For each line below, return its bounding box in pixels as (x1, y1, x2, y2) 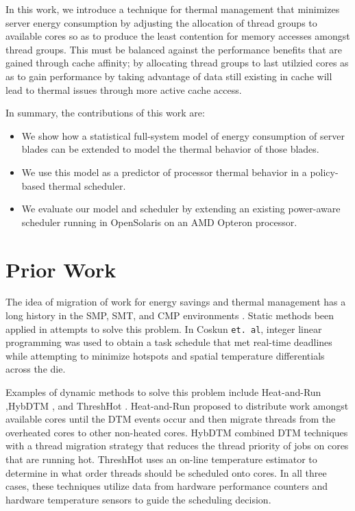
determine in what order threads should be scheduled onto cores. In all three (5, 465, 327, 479)
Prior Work (5, 255, 117, 283)
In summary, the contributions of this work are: (5, 105, 205, 120)
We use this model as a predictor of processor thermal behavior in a (21, 164, 307, 179)
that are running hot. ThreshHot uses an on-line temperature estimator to (5, 452, 317, 466)
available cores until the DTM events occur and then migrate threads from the (5, 412, 336, 426)
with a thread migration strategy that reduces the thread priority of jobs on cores (5, 438, 349, 453)
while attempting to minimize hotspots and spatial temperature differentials (5, 348, 325, 362)
